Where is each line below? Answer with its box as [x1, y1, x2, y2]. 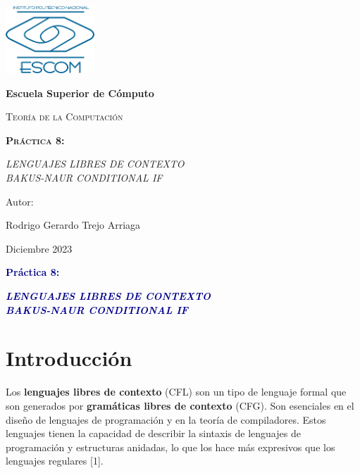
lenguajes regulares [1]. [6, 453, 104, 468]
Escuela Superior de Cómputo [6, 85, 154, 100]
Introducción [6, 343, 132, 372]
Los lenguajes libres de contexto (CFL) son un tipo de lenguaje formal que [6, 384, 347, 399]
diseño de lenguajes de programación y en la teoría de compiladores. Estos [6, 412, 326, 427]
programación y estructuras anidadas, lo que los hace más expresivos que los [6, 439, 335, 454]
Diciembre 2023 [6, 241, 73, 256]
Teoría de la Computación [6, 109, 123, 124]
